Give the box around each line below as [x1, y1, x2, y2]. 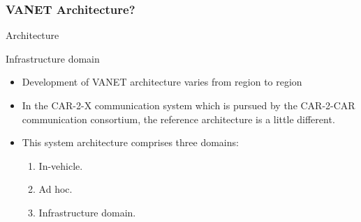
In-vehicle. [38, 158, 83, 173]
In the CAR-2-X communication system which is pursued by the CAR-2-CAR [22, 98, 355, 112]
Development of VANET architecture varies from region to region [22, 74, 302, 89]
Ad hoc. [38, 182, 73, 196]
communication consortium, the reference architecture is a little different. [22, 111, 335, 126]
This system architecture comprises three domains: [22, 135, 239, 150]
